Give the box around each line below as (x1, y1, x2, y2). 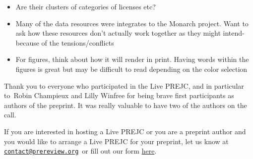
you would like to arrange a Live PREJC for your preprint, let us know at (4, 136, 229, 146)
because (15, 37, 39, 48)
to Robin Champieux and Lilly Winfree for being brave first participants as (4, 90, 234, 101)
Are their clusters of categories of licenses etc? (15, 1, 156, 11)
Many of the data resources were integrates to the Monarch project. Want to (15, 18, 249, 28)
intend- (223, 28, 245, 38)
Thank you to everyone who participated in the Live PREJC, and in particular (4, 80, 244, 91)
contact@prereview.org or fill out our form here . (4, 146, 157, 156)
